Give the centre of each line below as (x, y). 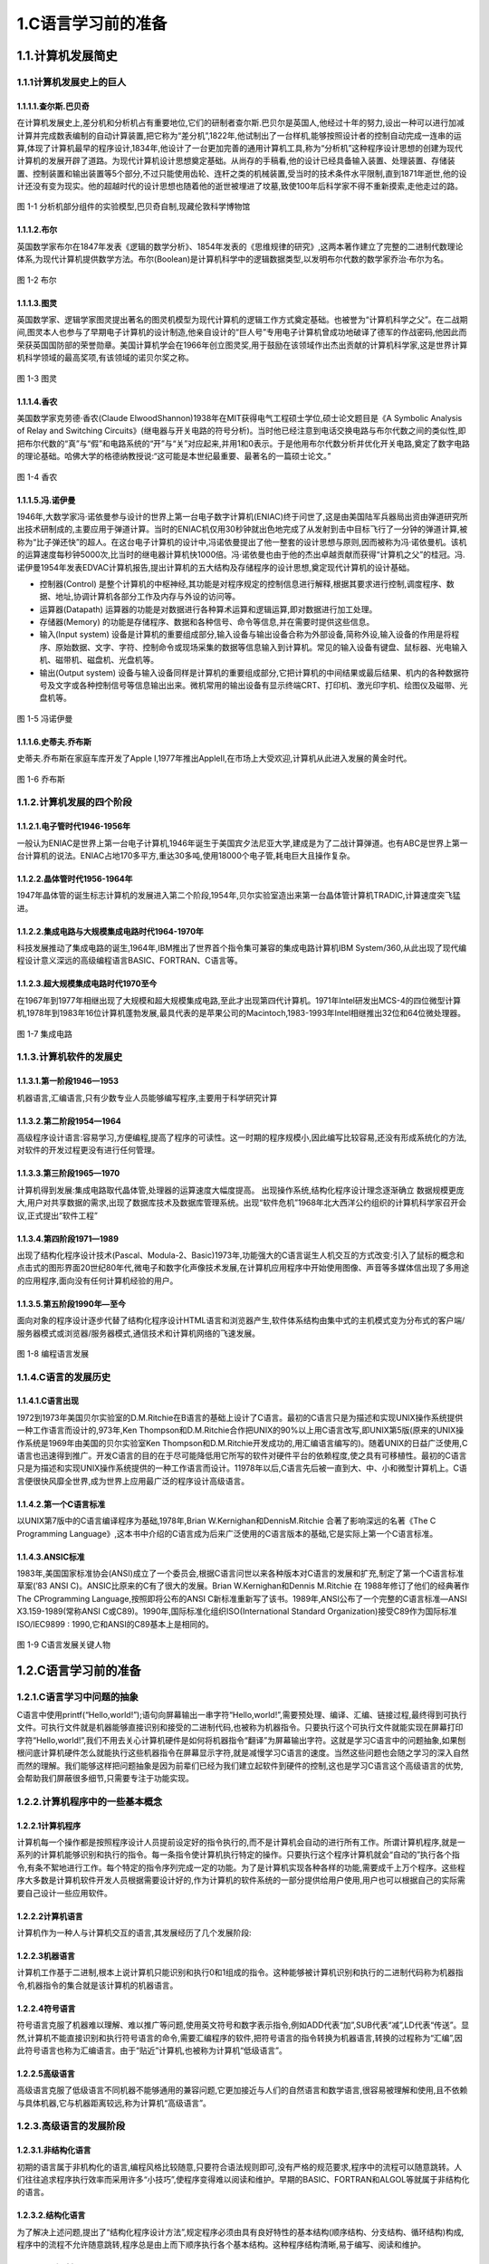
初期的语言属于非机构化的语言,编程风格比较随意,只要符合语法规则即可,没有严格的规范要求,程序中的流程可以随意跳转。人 (240, 2167)
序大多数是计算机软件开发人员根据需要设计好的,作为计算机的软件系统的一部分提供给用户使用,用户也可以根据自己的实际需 (241, 1880)
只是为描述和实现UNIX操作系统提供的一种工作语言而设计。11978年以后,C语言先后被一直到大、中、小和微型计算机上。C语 (242, 1468)
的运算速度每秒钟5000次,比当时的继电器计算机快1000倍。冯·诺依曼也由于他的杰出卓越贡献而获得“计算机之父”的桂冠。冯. (241, 555)
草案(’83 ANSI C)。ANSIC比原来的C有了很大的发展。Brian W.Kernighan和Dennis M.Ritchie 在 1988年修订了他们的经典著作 (243, 1586)
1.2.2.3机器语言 (46, 1955)
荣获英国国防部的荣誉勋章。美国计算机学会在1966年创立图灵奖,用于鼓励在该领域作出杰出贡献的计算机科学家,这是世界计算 (242, 345)
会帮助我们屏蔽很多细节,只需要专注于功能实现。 (105, 1779)
